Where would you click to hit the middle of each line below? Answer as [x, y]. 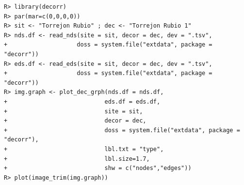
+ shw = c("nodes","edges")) [98, 168]
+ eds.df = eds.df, [82, 101]
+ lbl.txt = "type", [84, 149]
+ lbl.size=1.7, [77, 159]
